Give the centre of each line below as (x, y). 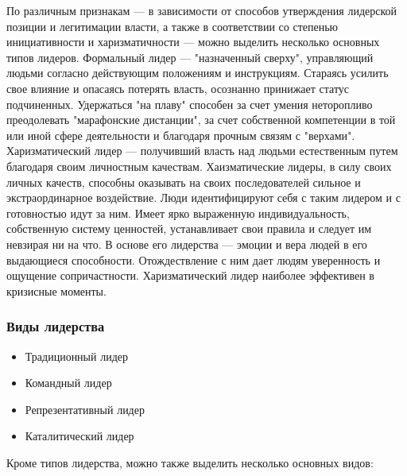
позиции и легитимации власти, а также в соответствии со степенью (172, 26)
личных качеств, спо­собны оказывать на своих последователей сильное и (184, 182)
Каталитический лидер (79, 436)
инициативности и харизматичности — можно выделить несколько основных (193, 42)
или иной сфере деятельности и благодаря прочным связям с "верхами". (181, 135)
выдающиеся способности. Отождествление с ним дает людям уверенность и (194, 259)
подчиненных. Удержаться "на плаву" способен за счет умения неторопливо (190, 104)
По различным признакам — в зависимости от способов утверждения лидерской (202, 10)
